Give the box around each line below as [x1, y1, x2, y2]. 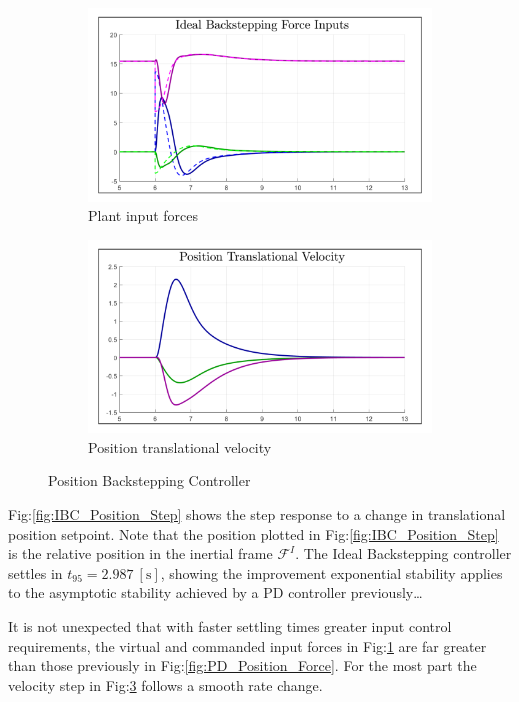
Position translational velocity [88, 436, 272, 457]
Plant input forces [88, 205, 198, 226]
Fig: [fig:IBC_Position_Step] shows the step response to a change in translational [8, 503, 506, 524]
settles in [8, 562, 63, 583]
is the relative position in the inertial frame [8, 543, 273, 564]
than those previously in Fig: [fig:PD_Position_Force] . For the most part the [8, 655, 477, 676]
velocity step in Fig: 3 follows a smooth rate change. [8, 674, 323, 695]
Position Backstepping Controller [48, 470, 251, 491]
